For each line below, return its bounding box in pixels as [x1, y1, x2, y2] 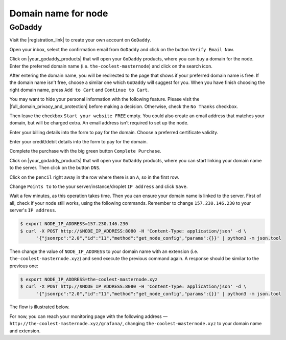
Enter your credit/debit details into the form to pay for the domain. [9, 139, 148, 145]
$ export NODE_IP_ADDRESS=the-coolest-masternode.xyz [20, 277, 158, 282]
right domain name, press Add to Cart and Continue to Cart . [9, 87, 149, 93]
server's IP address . [9, 207, 56, 214]
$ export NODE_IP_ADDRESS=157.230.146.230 [20, 221, 128, 227]
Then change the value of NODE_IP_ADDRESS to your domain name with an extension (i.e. [9, 248, 199, 254]
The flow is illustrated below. [9, 304, 70, 310]
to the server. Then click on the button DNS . [9, 164, 101, 171]
